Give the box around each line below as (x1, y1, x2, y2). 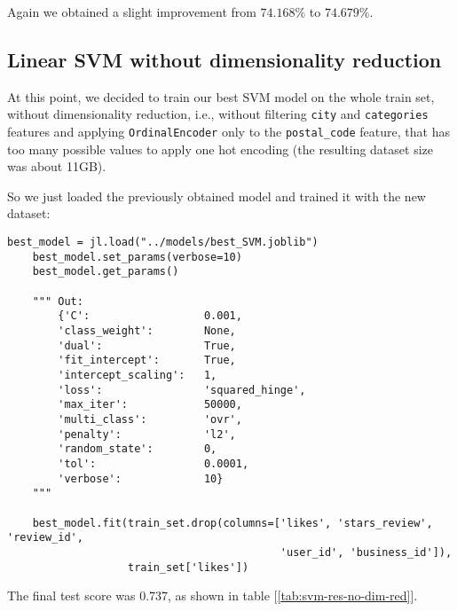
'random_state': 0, (58, 443, 217, 456)
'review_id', (7, 531, 83, 544)
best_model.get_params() (32, 265, 179, 278)
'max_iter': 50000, (58, 398, 242, 411)
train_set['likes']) (128, 560, 249, 574)
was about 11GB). (7, 157, 106, 176)
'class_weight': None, (58, 325, 236, 338)
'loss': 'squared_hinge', (58, 383, 306, 396)
